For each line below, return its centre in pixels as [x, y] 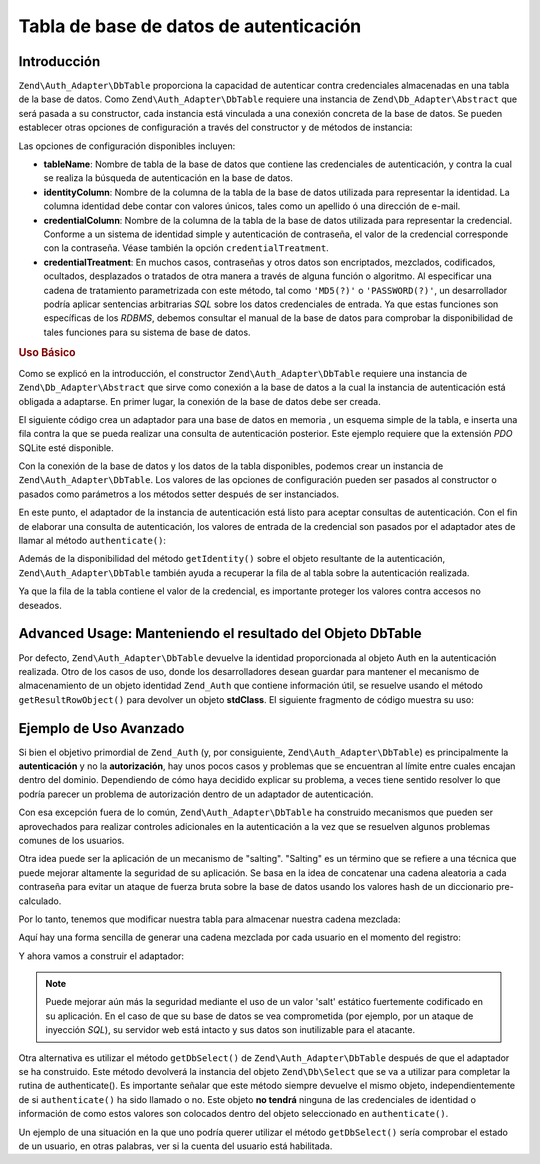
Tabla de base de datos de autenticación [190, 26]
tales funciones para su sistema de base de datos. [147, 332]
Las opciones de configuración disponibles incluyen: [127, 146]
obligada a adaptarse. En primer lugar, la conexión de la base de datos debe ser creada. [200, 401]
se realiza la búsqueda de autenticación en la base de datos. [168, 178]
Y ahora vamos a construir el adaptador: [101, 956]
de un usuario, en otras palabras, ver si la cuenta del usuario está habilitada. [175, 1146]
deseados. [40, 605]
